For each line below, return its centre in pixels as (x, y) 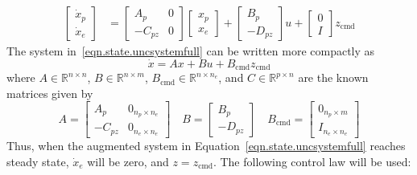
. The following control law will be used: (312, 161)
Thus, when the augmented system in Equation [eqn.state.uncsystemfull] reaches (206, 146)
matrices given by (50, 93)
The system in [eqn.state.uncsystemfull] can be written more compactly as (191, 51)
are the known (333, 77)
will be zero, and (128, 161)
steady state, (38, 161)
